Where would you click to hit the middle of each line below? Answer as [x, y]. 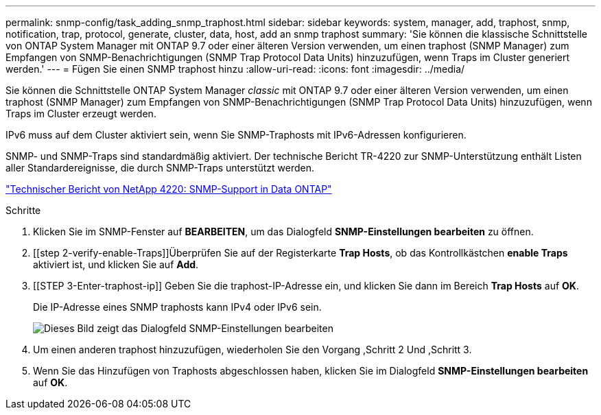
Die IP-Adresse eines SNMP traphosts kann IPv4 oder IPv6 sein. [177, 307]
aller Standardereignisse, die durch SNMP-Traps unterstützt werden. [160, 168]
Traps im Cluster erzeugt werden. [81, 114]
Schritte [23, 210]
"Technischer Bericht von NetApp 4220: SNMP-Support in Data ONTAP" [169, 189]
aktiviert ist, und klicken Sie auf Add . [116, 264]
